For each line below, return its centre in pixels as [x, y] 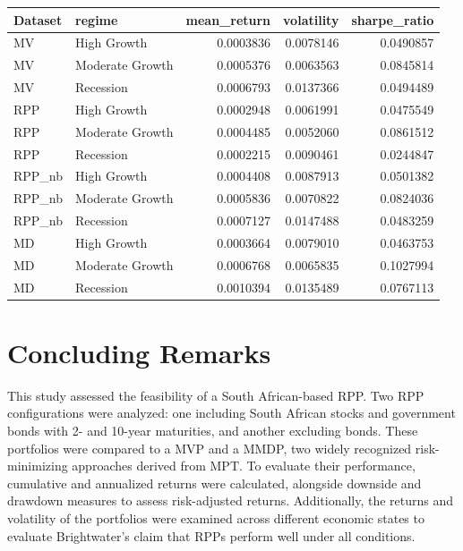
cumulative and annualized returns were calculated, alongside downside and [214, 483]
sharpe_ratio [393, 19]
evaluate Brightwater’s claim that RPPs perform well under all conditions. [211, 535]
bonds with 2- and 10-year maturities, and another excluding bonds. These [213, 431]
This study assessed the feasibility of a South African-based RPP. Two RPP [216, 395]
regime [97, 19]
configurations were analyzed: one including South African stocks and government [231, 413]
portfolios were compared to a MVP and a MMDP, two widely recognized [210, 448]
